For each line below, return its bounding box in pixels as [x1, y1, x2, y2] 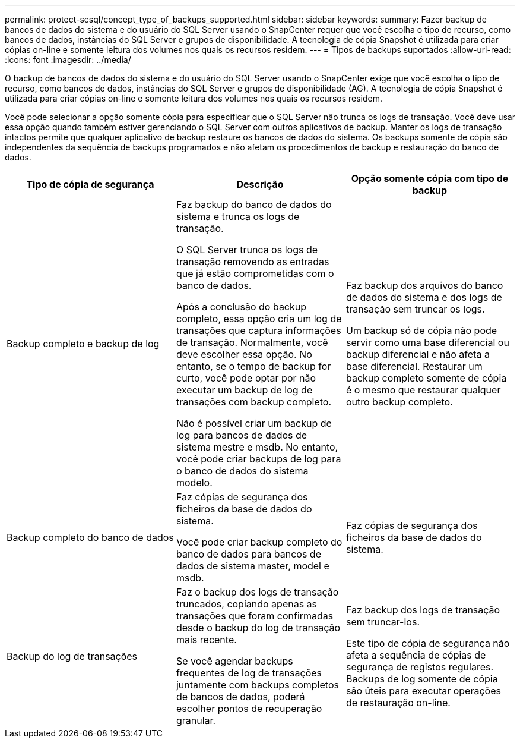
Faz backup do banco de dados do [176, 199, 332, 210]
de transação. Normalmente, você [176, 336, 328, 348]
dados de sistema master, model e [176, 560, 329, 572]
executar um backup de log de [176, 384, 313, 396]
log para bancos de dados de [176, 429, 307, 441]
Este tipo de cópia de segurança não [345, 637, 510, 649]
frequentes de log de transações [176, 667, 322, 679]
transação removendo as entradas [176, 256, 329, 267]
